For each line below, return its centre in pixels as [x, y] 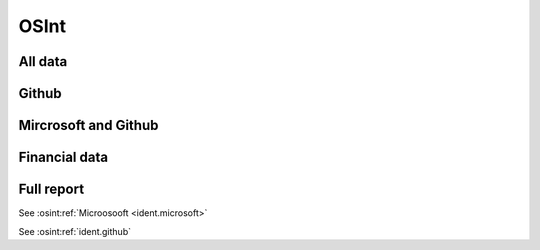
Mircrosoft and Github [88, 125]
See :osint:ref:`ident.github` [75, 231]
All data [43, 61]
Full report [51, 189]
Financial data [63, 157]
